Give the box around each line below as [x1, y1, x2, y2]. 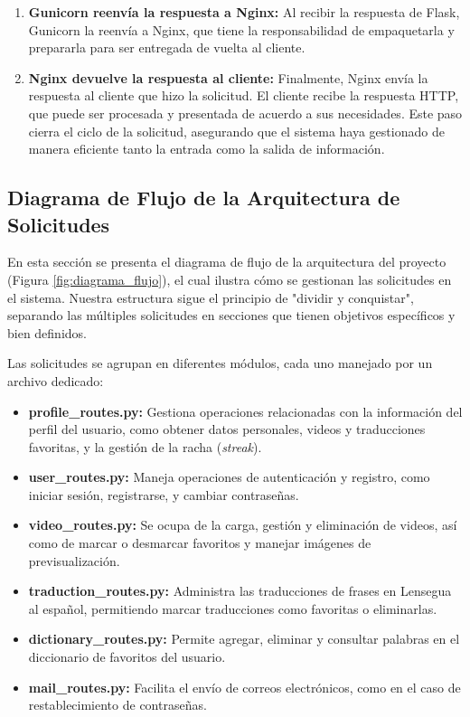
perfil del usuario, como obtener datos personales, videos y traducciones [28, 420, 426, 439]
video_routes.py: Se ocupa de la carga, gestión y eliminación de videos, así [28, 515, 457, 534]
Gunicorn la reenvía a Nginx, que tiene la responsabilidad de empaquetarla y [28, 20, 455, 39]
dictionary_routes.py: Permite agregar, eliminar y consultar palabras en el [28, 629, 460, 648]
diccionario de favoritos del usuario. [28, 647, 226, 666]
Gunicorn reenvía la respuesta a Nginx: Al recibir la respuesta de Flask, [28, 3, 460, 21]
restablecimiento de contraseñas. [28, 695, 207, 714]
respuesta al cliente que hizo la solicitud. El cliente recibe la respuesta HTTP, [28, 86, 459, 105]
